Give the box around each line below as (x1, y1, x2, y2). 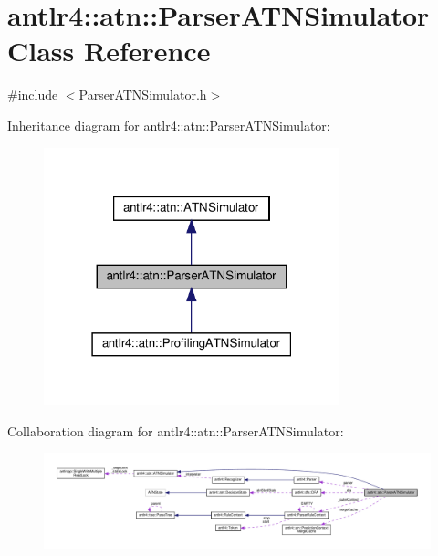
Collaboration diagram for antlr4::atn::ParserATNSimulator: (7, 421, 344, 440)
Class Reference (7, 32, 211, 69)
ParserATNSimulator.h (78, 85, 207, 104)
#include (7, 85, 58, 104)
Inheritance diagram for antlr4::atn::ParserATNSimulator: (7, 115, 330, 134)
